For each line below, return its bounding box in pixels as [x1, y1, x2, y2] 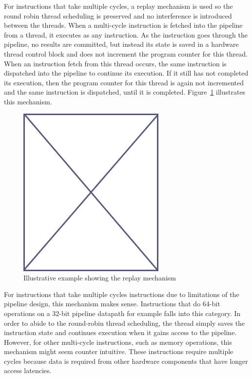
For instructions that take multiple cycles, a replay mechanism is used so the [4, 1, 233, 11]
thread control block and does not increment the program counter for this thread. [4, 48, 248, 59]
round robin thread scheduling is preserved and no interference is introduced [4, 10, 232, 20]
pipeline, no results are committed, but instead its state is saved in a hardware [4, 39, 239, 49]
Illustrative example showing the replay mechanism [23, 273, 176, 283]
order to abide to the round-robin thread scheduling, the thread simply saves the [4, 317, 245, 328]
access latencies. [4, 365, 52, 376]
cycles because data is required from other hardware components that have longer [4, 356, 248, 366]
